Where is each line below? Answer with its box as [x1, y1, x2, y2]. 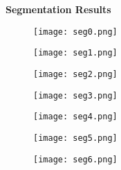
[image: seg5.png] [33, 133, 118, 144]
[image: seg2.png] [33, 69, 118, 80]
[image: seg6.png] [33, 154, 118, 164]
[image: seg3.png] [33, 90, 118, 101]
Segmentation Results [6, 2, 111, 17]
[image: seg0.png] [33, 26, 118, 37]
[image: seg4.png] [33, 112, 118, 122]
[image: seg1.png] [33, 48, 118, 58]
